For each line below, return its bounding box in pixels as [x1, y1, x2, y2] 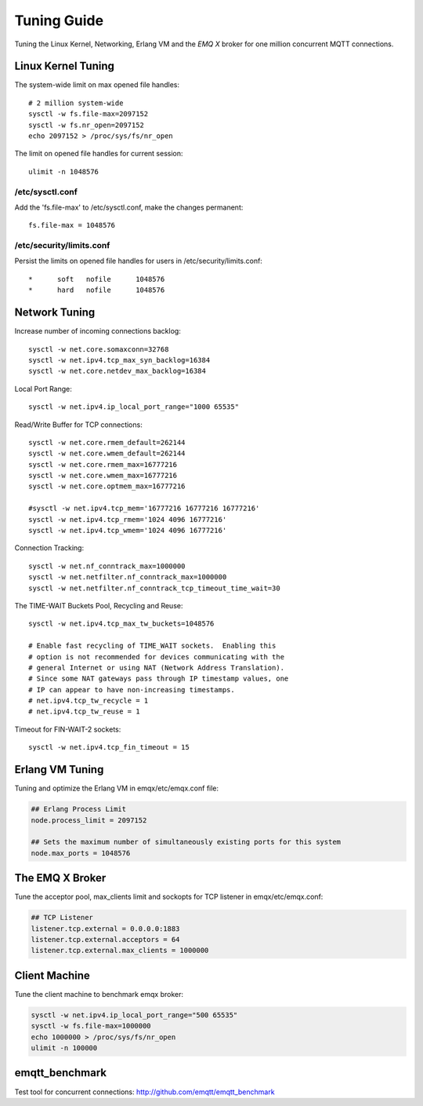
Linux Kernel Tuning [14, 60, 115, 73]
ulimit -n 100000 [31, 1044, 98, 1053]
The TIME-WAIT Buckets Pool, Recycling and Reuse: [14, 600, 183, 610]
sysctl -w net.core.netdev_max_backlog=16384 [28, 367, 207, 376]
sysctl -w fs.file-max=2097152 [28, 110, 149, 119]
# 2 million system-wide [28, 98, 124, 108]
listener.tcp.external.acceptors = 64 [31, 935, 180, 944]
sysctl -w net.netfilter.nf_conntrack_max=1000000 [28, 573, 227, 582]
